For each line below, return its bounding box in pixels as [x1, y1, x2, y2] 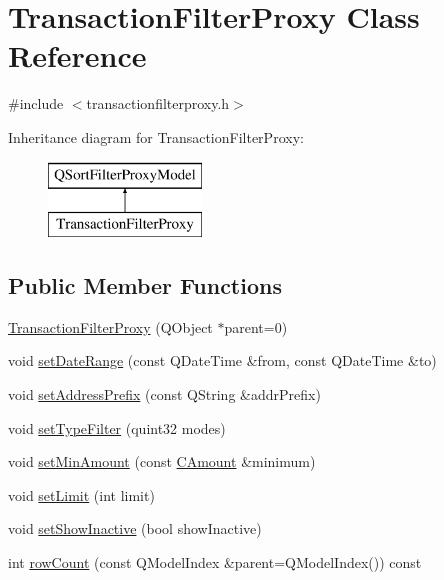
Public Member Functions [8, 270, 282, 301]
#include [8, 93, 64, 114]
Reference [8, 35, 147, 76]
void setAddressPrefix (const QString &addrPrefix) [8, 384, 321, 405]
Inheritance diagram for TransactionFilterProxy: [8, 126, 304, 147]
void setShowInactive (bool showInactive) [8, 518, 262, 539]
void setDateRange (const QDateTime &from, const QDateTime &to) [8, 350, 437, 371]
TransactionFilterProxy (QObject [8, 316, 213, 337]
